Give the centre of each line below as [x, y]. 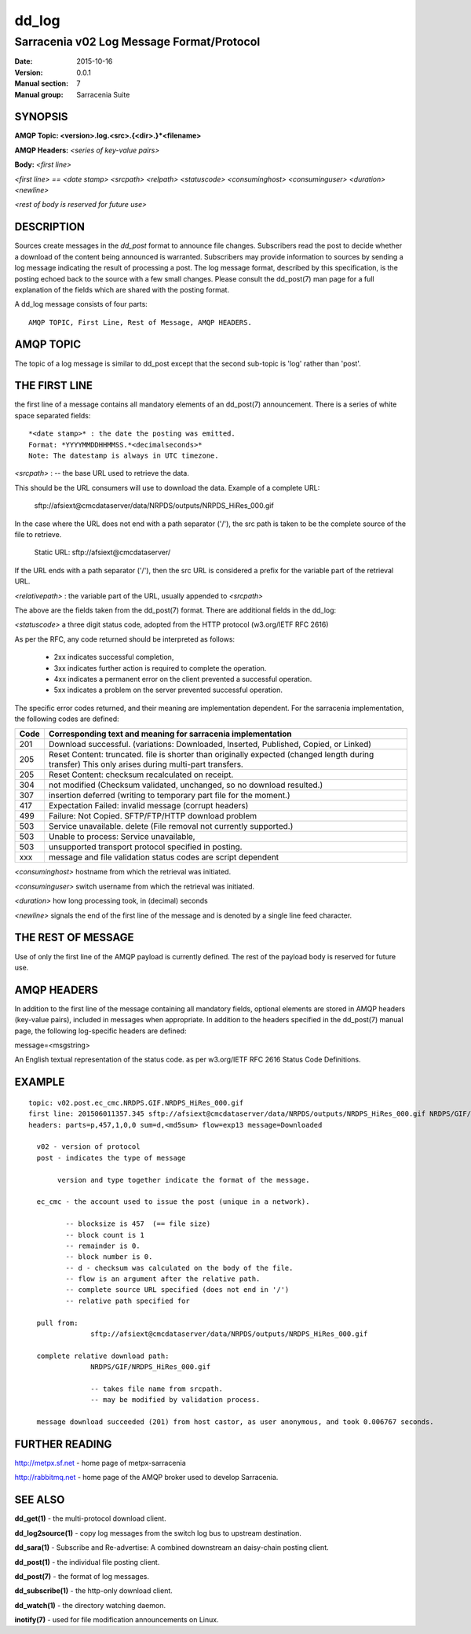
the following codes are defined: [67, 719]
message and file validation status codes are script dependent [164, 857]
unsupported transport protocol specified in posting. [145, 847]
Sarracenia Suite [103, 94]
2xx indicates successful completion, [114, 657]
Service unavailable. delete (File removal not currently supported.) [171, 826]
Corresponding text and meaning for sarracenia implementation [170, 734]
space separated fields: [53, 415]
